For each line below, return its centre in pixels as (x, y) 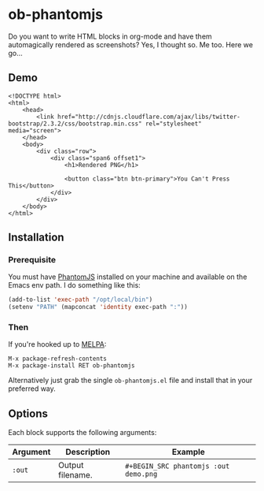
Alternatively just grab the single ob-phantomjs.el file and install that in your (130, 381)
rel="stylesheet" (173, 124)
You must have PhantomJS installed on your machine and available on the (128, 277)
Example (189, 452)
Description (88, 452)
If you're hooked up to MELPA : (57, 344)
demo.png (141, 474)
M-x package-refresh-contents (58, 359)
